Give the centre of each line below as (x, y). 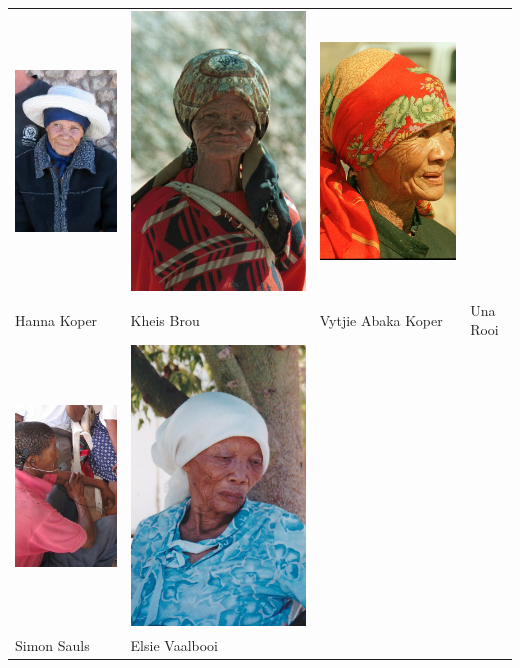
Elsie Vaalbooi (174, 644)
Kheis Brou (165, 319)
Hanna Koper (56, 319)
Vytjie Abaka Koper (381, 319)
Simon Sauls (52, 644)
